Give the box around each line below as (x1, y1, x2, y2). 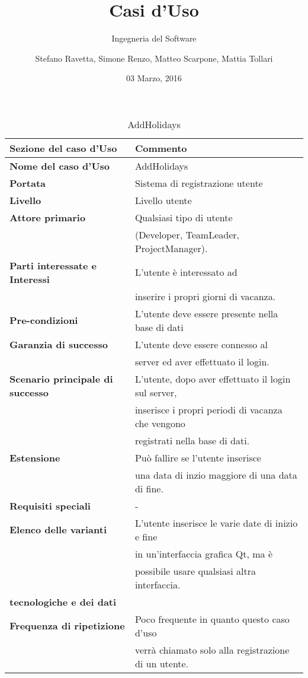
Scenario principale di (9, 371, 113, 386)
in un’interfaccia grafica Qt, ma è (134, 546, 273, 561)
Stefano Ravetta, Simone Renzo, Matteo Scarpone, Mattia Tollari (35, 52, 273, 64)
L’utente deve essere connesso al (134, 337, 268, 351)
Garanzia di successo (9, 337, 108, 351)
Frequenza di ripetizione (9, 619, 125, 633)
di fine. (134, 481, 163, 495)
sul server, (134, 385, 177, 399)
